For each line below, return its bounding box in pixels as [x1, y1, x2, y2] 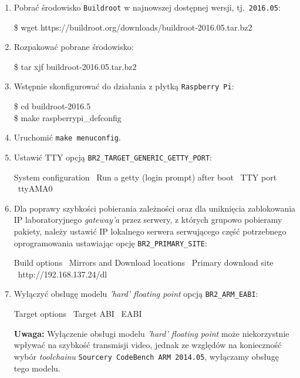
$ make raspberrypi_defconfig [14, 111, 122, 123]
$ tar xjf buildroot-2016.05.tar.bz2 [14, 60, 137, 72]
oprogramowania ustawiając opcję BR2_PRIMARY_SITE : [14, 236, 207, 249]
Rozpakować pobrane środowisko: [14, 41, 134, 53]
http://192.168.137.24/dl [18, 267, 107, 280]
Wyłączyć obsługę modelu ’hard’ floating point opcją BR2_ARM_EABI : [14, 287, 258, 300]
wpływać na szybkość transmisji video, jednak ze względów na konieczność [14, 339, 282, 351]
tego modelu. [14, 362, 60, 374]
